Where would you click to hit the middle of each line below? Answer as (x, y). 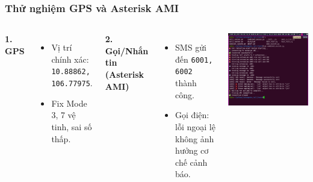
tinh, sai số (72, 126)
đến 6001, (194, 59)
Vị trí (62, 47)
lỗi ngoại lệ (195, 126)
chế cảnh (191, 162)
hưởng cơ (192, 150)
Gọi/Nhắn (127, 50)
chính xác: (70, 59)
